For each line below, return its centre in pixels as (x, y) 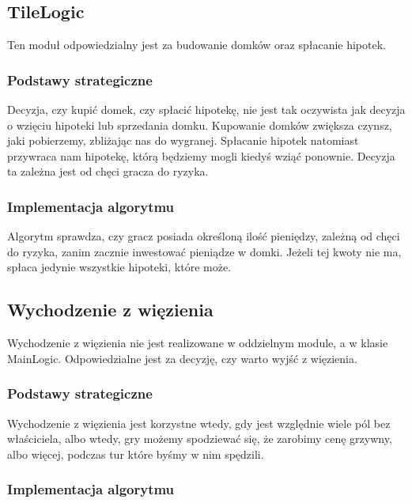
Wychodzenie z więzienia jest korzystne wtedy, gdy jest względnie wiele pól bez (199, 423)
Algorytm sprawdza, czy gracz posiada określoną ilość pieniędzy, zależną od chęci (204, 236)
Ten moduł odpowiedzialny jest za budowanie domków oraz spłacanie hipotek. (197, 45)
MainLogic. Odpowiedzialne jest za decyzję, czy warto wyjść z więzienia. (182, 358)
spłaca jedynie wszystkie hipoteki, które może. (119, 267)
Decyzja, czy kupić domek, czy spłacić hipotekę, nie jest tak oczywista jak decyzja (206, 110)
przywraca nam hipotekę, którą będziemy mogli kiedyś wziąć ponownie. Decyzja (201, 155)
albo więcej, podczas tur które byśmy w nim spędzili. (136, 454)
